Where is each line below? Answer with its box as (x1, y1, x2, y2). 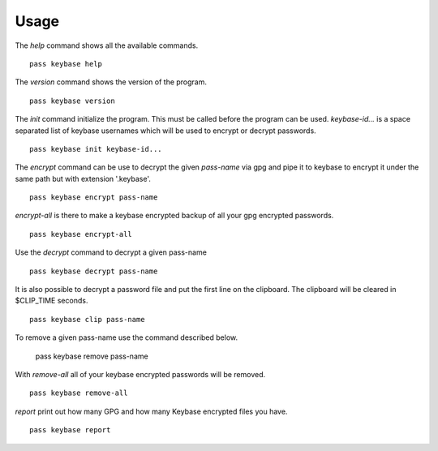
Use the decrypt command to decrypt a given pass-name (15, 247, 207, 257)
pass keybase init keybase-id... (29, 144, 162, 153)
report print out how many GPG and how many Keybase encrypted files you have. (15, 406, 288, 416)
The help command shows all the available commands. (15, 41, 199, 50)
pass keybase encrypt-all (29, 230, 133, 238)
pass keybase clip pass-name (29, 315, 145, 324)
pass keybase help (29, 59, 103, 68)
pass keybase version (29, 96, 115, 105)
